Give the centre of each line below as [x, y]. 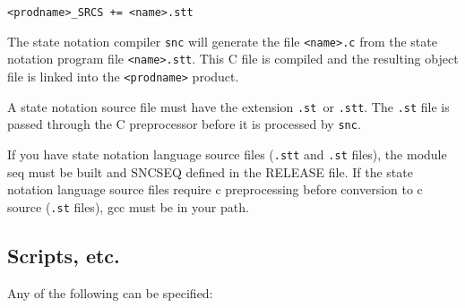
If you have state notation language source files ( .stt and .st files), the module [227, 154]
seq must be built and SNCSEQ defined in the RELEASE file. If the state [210, 171]
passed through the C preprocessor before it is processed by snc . [184, 124]
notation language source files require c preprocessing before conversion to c [215, 189]
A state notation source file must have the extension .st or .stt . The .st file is [228, 106]
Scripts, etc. [64, 255]
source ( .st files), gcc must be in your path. [128, 206]
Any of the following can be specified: [110, 292]
